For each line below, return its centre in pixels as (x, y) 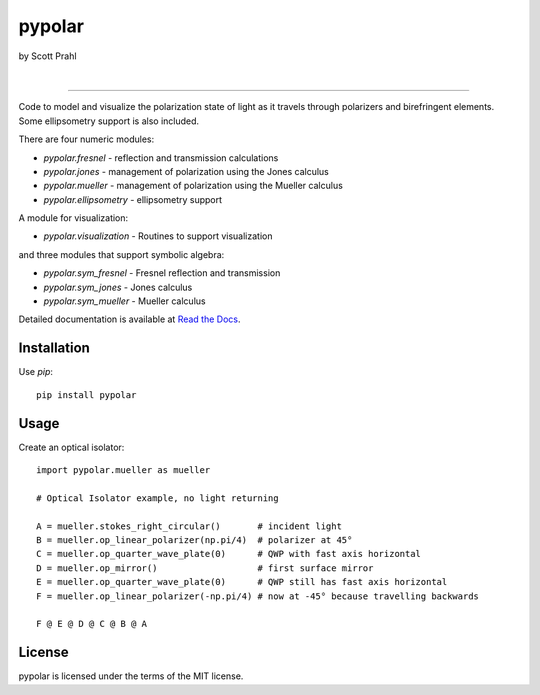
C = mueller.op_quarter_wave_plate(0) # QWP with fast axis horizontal (229, 554)
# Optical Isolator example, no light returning (157, 498)
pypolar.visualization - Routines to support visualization (158, 236)
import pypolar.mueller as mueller (123, 470)
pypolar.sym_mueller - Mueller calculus (124, 301)
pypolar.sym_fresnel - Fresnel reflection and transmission (162, 273)
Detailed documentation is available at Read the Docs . (129, 319)
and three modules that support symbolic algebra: (121, 254)
